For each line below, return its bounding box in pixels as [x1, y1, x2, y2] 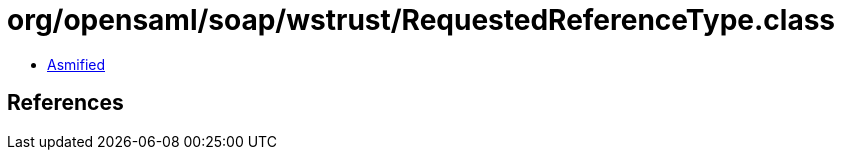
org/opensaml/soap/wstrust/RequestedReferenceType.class [7, 3, 835, 37]
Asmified [47, 55, 106, 73]
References [7, 90, 124, 116]
